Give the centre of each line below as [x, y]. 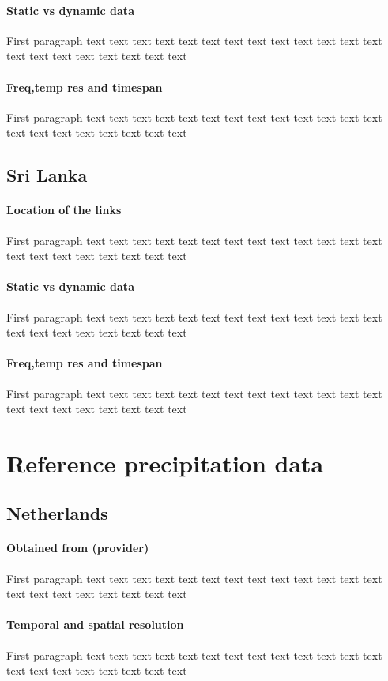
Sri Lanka [47, 175]
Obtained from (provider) [78, 548]
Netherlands [57, 513]
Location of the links [64, 210]
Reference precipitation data [165, 463]
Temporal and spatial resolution [95, 625]
